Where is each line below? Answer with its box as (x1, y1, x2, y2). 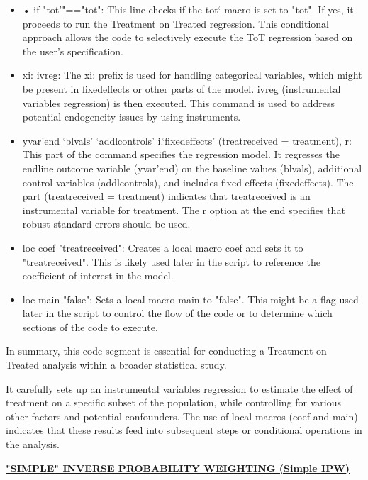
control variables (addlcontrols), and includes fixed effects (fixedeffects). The (22, 174, 354, 189)
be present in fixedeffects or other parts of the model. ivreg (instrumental (22, 81, 341, 96)
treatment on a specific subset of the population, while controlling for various (6, 395, 341, 410)
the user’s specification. (22, 43, 124, 58)
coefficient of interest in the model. (22, 268, 174, 283)
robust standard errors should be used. (22, 216, 191, 231)
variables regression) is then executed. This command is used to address (22, 95, 335, 110)
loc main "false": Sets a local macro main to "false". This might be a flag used (22, 291, 359, 306)
